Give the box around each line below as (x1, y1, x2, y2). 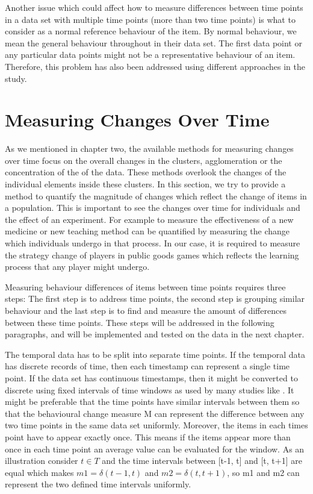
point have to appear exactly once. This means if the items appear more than (5, 430, 291, 443)
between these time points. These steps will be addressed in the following (5, 316, 274, 328)
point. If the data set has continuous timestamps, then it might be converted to (5, 371, 298, 384)
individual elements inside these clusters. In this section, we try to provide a (5, 178, 286, 190)
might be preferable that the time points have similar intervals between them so (5, 395, 300, 408)
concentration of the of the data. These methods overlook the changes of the (5, 166, 287, 178)
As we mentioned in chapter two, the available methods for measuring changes (5, 142, 294, 155)
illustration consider (5, 454, 78, 467)
